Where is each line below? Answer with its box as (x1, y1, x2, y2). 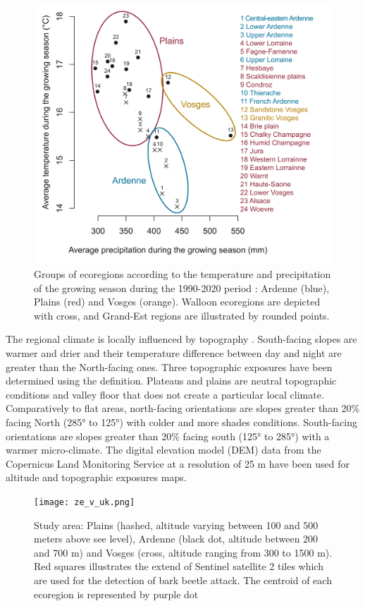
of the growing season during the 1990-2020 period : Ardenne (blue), (34, 280, 330, 295)
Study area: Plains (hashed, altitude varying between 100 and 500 (34, 517, 318, 532)
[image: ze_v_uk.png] (34, 497, 135, 507)
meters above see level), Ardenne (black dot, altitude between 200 (34, 531, 318, 546)
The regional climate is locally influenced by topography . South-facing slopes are (6, 332, 357, 346)
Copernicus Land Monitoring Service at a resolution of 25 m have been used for (6, 456, 349, 471)
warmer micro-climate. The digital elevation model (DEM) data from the (6, 442, 321, 457)
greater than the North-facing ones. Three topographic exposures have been (6, 359, 333, 374)
